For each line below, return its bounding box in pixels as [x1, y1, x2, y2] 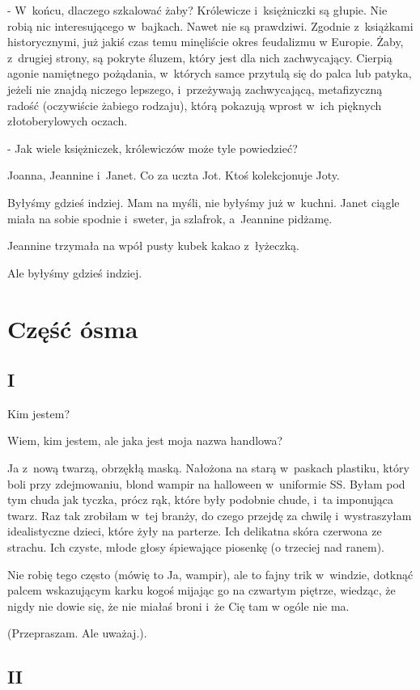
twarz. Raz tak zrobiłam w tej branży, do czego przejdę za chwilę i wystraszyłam [7, 506, 412, 523]
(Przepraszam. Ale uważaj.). [7, 624, 147, 641]
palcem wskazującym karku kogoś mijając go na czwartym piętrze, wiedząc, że [7, 582, 396, 599]
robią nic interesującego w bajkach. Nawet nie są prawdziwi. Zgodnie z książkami [7, 17, 414, 34]
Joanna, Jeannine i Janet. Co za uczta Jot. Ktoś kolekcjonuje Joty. [7, 167, 340, 184]
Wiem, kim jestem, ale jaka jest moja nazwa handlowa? [7, 432, 283, 449]
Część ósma [7, 311, 138, 345]
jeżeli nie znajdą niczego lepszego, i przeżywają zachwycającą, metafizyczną [7, 80, 383, 97]
